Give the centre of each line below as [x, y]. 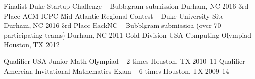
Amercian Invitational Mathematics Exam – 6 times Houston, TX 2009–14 [117, 70]
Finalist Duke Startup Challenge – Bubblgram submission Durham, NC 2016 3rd [126, 6]
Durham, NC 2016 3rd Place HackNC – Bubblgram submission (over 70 [112, 25]
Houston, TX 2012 [32, 44]
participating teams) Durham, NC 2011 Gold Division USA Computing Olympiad [128, 35]
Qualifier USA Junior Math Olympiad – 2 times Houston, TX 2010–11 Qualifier [125, 61]
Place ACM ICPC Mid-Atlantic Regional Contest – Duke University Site [114, 15]
